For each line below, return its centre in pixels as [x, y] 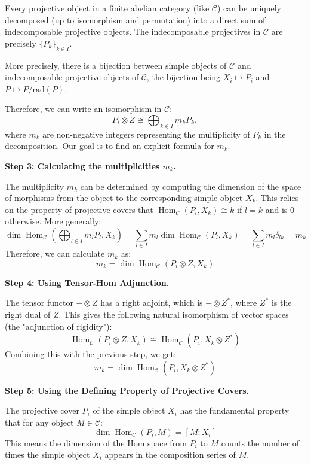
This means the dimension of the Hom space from [96, 443]
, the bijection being [184, 77]
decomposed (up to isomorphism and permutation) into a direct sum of [135, 19]
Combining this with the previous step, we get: [90, 354]
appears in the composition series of [170, 455]
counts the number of [260, 443]
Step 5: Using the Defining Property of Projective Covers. [127, 390]
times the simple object [47, 455]
